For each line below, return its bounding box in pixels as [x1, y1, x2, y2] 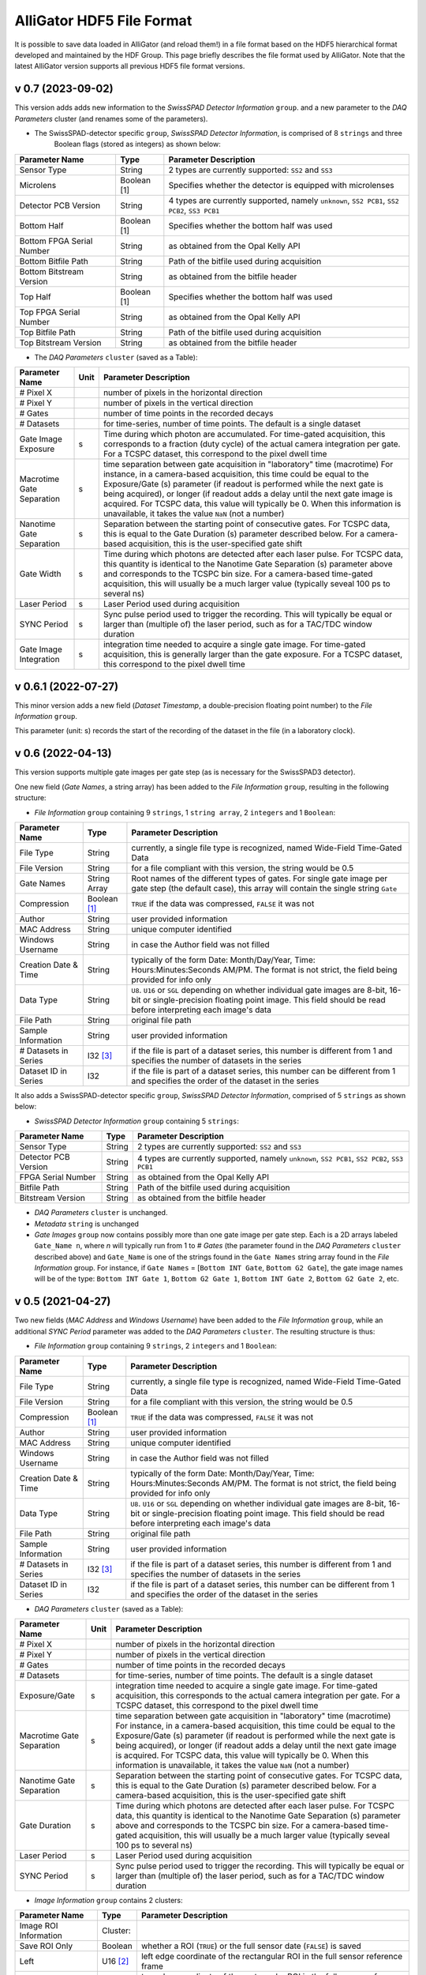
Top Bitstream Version [19, 337, 102, 348]
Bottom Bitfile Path [19, 255, 88, 266]
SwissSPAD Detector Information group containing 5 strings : [34, 1116, 240, 1126]
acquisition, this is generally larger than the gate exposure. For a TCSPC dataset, [103, 649, 402, 660]
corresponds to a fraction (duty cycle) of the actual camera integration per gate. [103, 438, 401, 450]
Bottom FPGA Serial [19, 235, 93, 246]
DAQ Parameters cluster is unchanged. [34, 1208, 168, 1217]
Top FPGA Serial [19, 307, 80, 318]
